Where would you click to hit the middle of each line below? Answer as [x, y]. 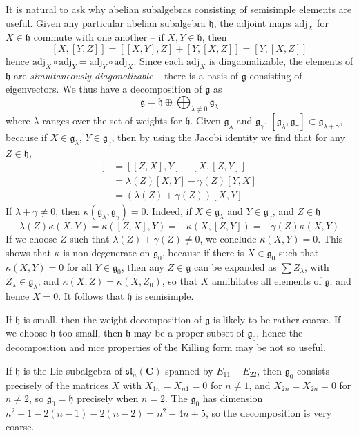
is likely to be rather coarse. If [277, 319]
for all [79, 266]
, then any [143, 266]
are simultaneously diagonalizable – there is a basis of [126, 75]
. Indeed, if [169, 211]
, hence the [280, 333]
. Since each [158, 60]
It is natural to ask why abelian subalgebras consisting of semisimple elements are [179, 9]
